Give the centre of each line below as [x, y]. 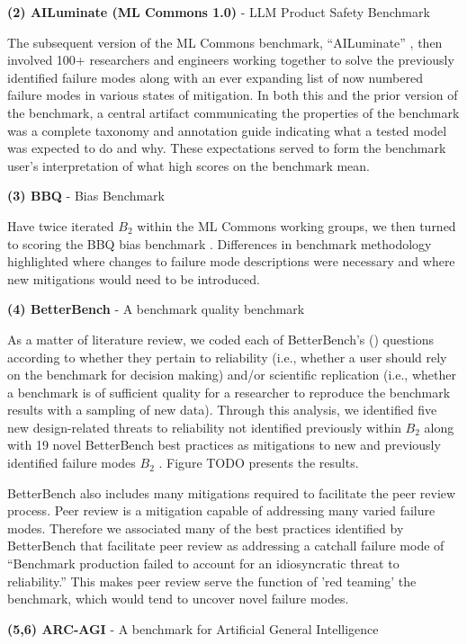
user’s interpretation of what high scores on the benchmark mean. [189, 165]
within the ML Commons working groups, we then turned [296, 225]
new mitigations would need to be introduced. [134, 278]
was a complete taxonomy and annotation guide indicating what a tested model [227, 130]
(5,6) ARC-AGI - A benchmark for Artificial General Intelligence [193, 628]
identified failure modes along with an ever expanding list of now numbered [215, 77]
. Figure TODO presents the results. [259, 463]
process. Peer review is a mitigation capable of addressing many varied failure [221, 510]
